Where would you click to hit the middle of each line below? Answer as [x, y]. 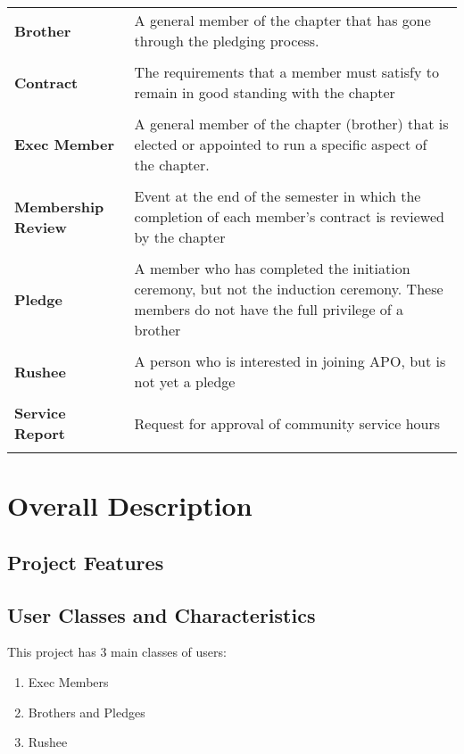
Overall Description [130, 505]
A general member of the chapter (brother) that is [291, 124]
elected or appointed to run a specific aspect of [281, 144]
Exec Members [68, 681]
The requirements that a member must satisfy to [286, 72]
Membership [59, 206]
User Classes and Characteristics [162, 614]
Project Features [86, 562]
